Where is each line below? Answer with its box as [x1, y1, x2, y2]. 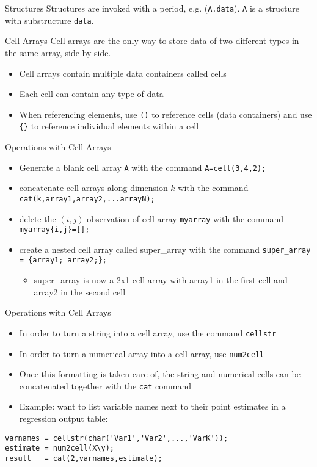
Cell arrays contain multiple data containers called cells [19, 67, 227, 79]
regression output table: [19, 412, 108, 425]
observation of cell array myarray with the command [87, 212, 284, 225]
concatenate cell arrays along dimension [19, 181, 168, 194]
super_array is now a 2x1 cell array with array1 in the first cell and [34, 273, 288, 286]
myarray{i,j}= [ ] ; [19, 225, 90, 234]
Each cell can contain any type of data [19, 87, 164, 100]
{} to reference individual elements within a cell [19, 120, 199, 132]
